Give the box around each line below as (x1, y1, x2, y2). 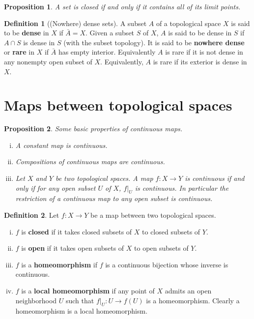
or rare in (4, 47, 34, 57)
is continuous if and (185, 173, 245, 183)
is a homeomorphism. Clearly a (146, 295, 240, 305)
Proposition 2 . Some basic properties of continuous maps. (4, 123, 183, 134)
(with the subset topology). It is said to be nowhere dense (63, 37, 245, 47)
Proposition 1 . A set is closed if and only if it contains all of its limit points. (4, 1, 241, 11)
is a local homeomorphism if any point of (21, 286, 155, 296)
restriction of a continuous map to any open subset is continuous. (15, 193, 213, 203)
